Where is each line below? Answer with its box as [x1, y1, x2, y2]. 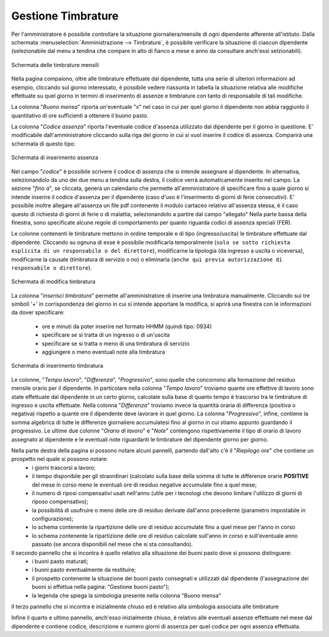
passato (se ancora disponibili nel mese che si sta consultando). [32, 541, 193, 548]
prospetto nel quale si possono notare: [11, 456, 108, 463]
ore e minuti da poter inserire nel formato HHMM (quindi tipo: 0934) [41, 323, 212, 330]
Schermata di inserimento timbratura [11, 362, 104, 370]
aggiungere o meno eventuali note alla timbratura [41, 348, 166, 356]
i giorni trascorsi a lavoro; [32, 463, 96, 471]
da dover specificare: [11, 309, 65, 316]
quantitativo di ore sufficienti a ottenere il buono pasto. [11, 111, 149, 119]
